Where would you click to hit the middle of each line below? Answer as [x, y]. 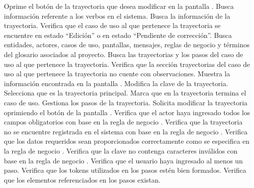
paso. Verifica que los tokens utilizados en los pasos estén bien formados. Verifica [125, 170]
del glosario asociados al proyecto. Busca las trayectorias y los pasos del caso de [124, 54]
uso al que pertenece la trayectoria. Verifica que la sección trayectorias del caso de [127, 64]
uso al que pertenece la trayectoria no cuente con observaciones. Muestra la [117, 74]
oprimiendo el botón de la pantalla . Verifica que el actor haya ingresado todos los [127, 112]
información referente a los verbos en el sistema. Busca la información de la [117, 16]
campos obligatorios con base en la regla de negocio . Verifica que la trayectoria [123, 122]
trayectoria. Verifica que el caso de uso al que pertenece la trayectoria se [112, 25]
